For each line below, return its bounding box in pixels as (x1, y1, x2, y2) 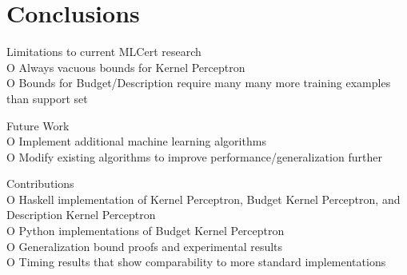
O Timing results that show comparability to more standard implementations (6, 253, 386, 270)
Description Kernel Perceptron (6, 206, 156, 223)
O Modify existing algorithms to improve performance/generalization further (6, 148, 382, 165)
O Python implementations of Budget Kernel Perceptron (6, 222, 285, 239)
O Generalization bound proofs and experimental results (6, 237, 283, 254)
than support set (6, 90, 88, 106)
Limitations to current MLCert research (6, 43, 202, 60)
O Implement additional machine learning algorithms (6, 133, 266, 149)
